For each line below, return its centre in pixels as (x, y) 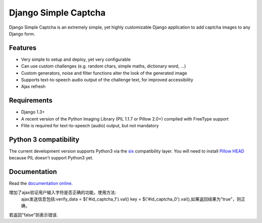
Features (23, 48)
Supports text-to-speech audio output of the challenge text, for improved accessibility (107, 80)
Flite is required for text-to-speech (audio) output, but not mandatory (90, 126)
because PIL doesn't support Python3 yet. (51, 158)
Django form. (22, 34)
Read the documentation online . (41, 183)
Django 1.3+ (33, 112)
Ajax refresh (33, 86)
